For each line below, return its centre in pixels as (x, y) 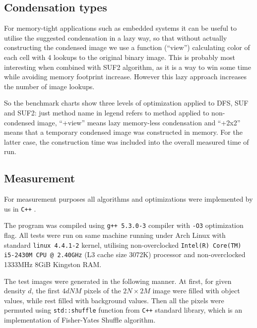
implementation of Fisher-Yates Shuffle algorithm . (80, 319)
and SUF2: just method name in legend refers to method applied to (107, 112)
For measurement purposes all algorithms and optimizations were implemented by (128, 199)
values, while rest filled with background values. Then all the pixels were (114, 300)
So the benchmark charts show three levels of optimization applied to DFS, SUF (126, 103)
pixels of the (102, 291)
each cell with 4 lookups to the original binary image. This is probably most (120, 57)
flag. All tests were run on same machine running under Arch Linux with (115, 235)
